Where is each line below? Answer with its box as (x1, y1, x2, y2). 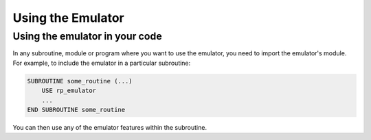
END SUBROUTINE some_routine (27, 106, 126, 113)
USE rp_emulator (41, 87, 96, 95)
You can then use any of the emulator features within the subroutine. (12, 123, 207, 131)
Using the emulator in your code (12, 30, 162, 42)
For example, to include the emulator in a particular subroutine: (12, 59, 191, 67)
